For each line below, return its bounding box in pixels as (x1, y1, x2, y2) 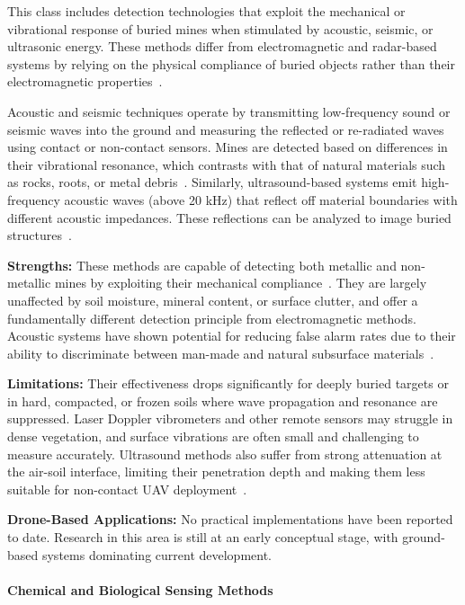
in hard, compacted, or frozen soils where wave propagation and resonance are (7, 391, 438, 410)
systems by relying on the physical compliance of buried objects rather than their (7, 54, 455, 73)
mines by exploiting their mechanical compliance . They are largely (54, 273, 427, 292)
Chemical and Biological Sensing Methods (7, 580, 273, 599)
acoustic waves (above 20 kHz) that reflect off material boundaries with (64, 190, 458, 209)
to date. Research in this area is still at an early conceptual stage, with (7, 528, 398, 547)
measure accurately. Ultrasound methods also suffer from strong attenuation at (7, 444, 443, 463)
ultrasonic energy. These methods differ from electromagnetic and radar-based (7, 37, 437, 56)
